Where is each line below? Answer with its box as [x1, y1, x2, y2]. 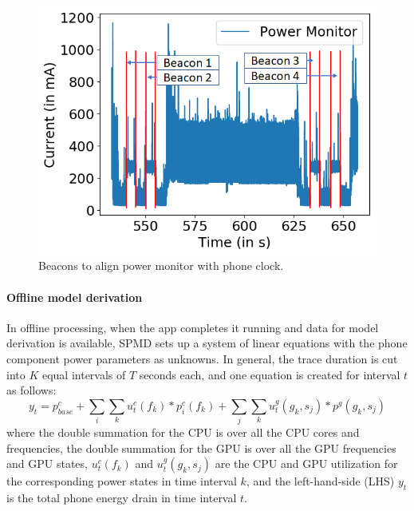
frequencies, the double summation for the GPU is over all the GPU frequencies [6, 439, 396, 456]
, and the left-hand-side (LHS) [246, 473, 395, 489]
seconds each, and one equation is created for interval [139, 366, 400, 382]
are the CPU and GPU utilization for [215, 455, 398, 472]
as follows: [6, 382, 57, 398]
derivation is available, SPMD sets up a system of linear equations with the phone [6, 335, 408, 351]
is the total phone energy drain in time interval [6, 489, 237, 506]
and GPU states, [6, 455, 88, 472]
